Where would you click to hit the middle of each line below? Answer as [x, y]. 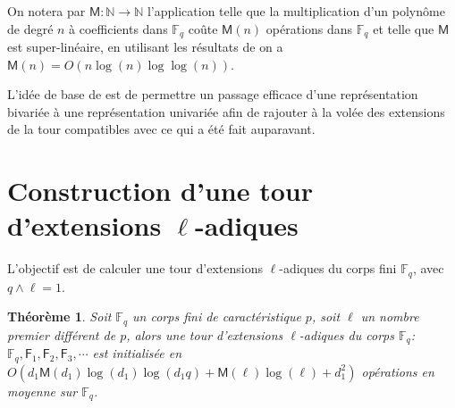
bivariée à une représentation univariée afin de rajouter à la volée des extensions [226, 111]
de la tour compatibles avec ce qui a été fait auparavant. [161, 129]
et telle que [404, 28]
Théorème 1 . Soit [59, 316]
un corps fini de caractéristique [217, 316]
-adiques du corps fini [338, 268]
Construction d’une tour [160, 191]
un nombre [390, 316]
